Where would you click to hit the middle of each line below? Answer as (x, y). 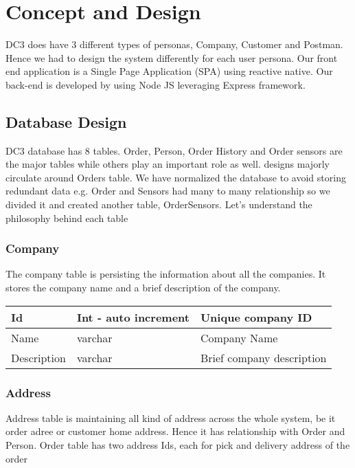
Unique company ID (256, 317)
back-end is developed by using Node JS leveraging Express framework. (156, 84)
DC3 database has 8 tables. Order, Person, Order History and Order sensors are (174, 150)
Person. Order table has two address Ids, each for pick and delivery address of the (178, 445)
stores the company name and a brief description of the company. (143, 288)
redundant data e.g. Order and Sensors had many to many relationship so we (168, 191)
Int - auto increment (133, 317)
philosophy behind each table (67, 218)
